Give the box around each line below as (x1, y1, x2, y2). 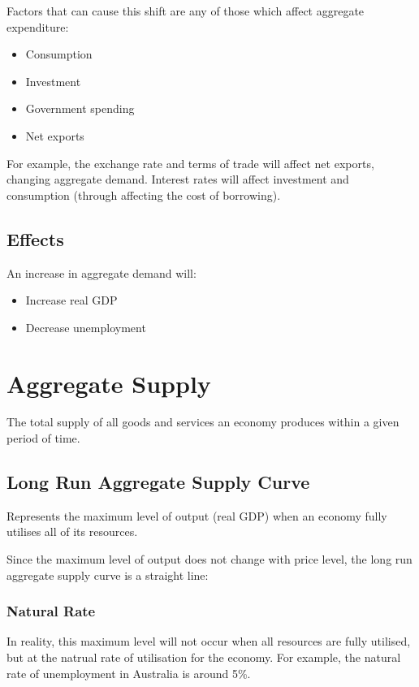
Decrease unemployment (25, 318, 146, 335)
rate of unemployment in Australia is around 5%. (6, 664, 251, 681)
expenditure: (6, 18, 69, 35)
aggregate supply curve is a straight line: (6, 566, 209, 583)
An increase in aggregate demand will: (6, 264, 197, 281)
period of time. (6, 430, 80, 447)
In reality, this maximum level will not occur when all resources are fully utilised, (6, 633, 411, 650)
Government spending (25, 100, 135, 117)
